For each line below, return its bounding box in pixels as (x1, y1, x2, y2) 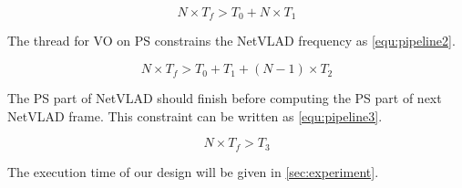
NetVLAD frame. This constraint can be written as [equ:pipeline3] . (7, 106, 383, 125)
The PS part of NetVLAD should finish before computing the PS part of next (7, 89, 442, 108)
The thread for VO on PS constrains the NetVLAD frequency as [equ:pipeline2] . (7, 31, 456, 50)
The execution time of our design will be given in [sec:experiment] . (7, 162, 379, 181)
